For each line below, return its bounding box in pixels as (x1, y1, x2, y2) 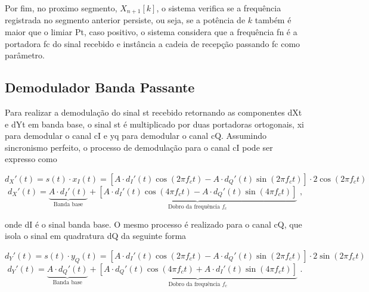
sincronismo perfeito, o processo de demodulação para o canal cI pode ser (5, 141, 273, 153)
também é (255, 14, 292, 26)
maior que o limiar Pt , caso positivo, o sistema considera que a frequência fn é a (5, 26, 297, 38)
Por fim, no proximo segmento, (5, 2, 117, 14)
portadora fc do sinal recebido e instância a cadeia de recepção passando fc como (5, 37, 300, 49)
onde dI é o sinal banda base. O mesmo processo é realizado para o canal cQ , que (5, 218, 302, 230)
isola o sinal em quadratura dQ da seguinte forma (5, 229, 187, 242)
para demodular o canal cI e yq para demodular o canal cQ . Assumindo (5, 129, 267, 142)
